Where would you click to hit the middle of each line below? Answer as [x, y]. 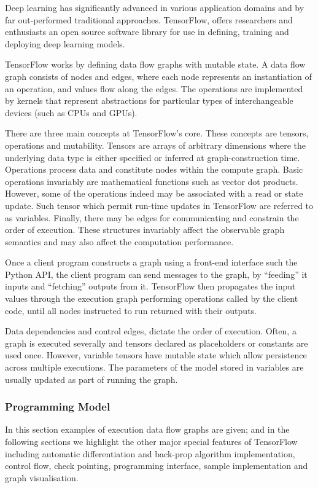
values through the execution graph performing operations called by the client [152, 298]
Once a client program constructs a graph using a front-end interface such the [151, 262]
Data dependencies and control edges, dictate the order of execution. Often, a [151, 331]
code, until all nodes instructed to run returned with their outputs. [131, 310]
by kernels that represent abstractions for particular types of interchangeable [149, 100]
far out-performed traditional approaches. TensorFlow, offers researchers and [149, 19]
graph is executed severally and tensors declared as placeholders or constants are [157, 343]
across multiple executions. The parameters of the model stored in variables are [154, 367]
